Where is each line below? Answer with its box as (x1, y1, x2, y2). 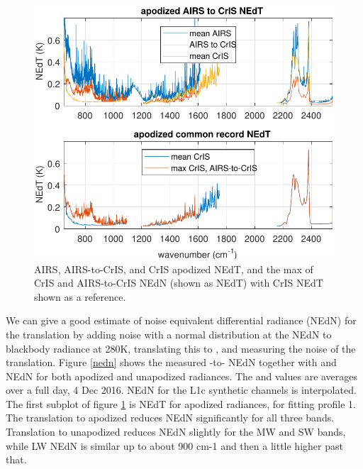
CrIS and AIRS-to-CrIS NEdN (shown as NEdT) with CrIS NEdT (34, 275, 323, 290)
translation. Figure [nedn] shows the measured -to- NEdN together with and (6, 355, 337, 370)
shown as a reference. (34, 289, 126, 304)
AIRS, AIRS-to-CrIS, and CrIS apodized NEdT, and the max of (34, 261, 313, 276)
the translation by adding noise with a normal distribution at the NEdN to (6, 326, 332, 341)
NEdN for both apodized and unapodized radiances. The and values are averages (6, 368, 358, 383)
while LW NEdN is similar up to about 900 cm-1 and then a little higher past (6, 438, 343, 453)
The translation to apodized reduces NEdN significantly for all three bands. (6, 410, 335, 425)
